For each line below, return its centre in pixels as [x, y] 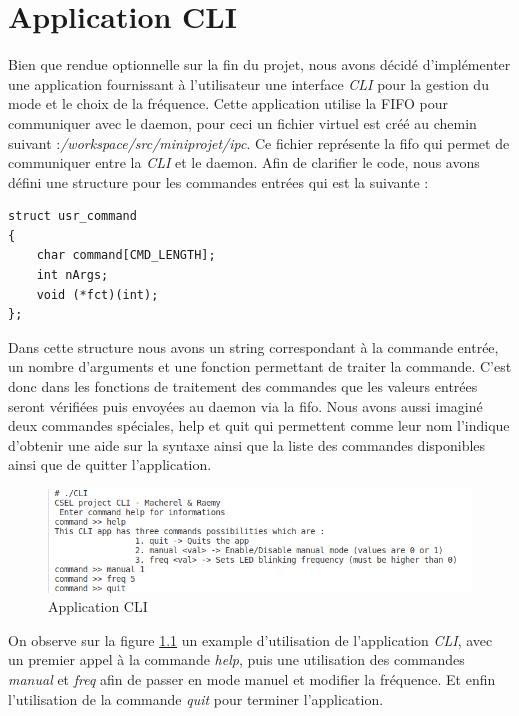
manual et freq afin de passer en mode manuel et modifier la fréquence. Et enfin [252, 679]
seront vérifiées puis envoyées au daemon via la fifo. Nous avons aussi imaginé [245, 405]
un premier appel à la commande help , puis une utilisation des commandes [236, 659]
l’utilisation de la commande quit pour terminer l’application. [196, 698]
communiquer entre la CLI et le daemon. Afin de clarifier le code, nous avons [244, 162]
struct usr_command [72, 216]
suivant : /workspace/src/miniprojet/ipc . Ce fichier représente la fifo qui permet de [259, 142]
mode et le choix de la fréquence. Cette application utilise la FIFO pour [228, 103]
